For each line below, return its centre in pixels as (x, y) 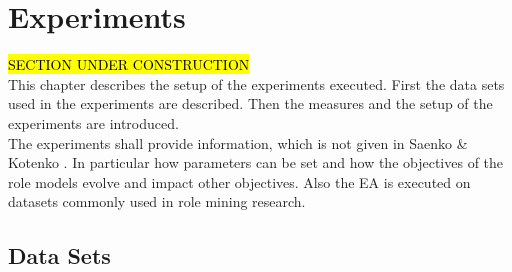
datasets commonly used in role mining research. (157, 201)
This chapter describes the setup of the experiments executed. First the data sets (256, 83)
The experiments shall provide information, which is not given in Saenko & (238, 142)
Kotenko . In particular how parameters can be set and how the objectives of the (256, 162)
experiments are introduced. (93, 122)
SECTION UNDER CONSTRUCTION (129, 64)
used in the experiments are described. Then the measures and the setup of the (250, 103)
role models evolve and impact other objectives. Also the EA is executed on (239, 181)
